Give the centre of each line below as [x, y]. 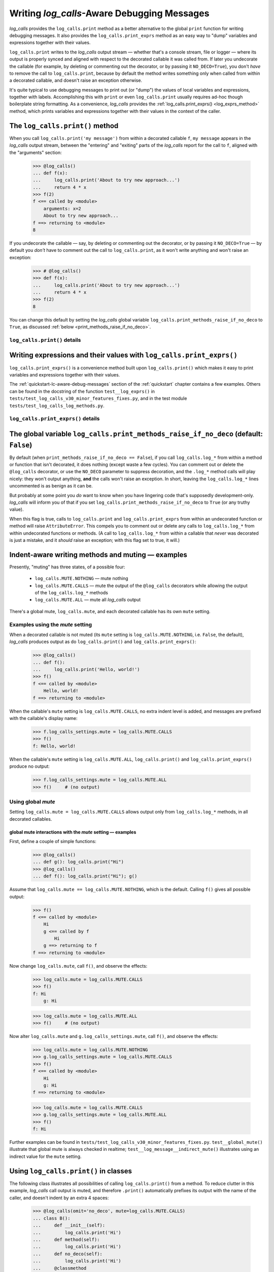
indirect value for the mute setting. [45, 1156]
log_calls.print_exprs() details [55, 419]
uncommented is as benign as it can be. [51, 486]
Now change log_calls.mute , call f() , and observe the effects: [78, 966]
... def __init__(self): [69, 1225]
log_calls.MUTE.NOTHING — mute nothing [82, 579]
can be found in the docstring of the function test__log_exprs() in [82, 391]
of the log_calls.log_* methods [72, 592]
